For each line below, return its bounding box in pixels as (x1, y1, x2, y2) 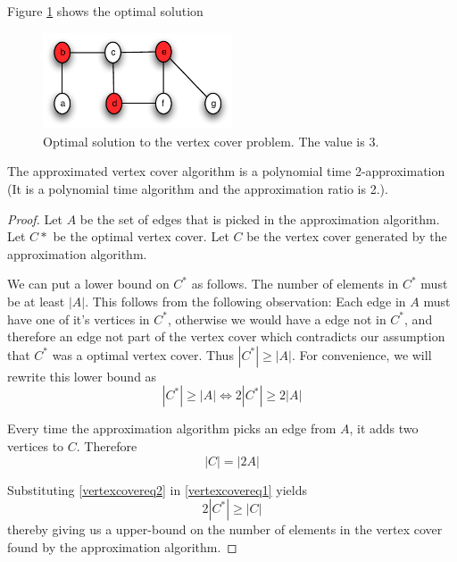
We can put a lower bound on (7, 274, 170, 293)
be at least (7, 291, 65, 310)
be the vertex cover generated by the (246, 227, 447, 246)
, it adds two (349, 419, 419, 438)
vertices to (7, 436, 64, 455)
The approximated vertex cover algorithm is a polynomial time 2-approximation (7, 162, 445, 180)
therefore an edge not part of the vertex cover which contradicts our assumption (7, 327, 445, 346)
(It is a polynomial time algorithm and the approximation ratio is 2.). (7, 179, 388, 197)
